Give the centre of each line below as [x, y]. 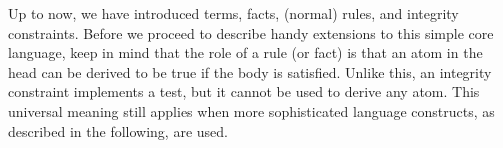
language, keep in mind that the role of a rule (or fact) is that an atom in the [245, 52]
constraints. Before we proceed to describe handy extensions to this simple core [251, 32]
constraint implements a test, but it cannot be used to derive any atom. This [244, 91]
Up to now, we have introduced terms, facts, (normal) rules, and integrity [233, 13]
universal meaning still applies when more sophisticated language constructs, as [251, 110]
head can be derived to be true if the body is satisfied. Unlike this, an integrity [250, 71]
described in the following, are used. [118, 130]
